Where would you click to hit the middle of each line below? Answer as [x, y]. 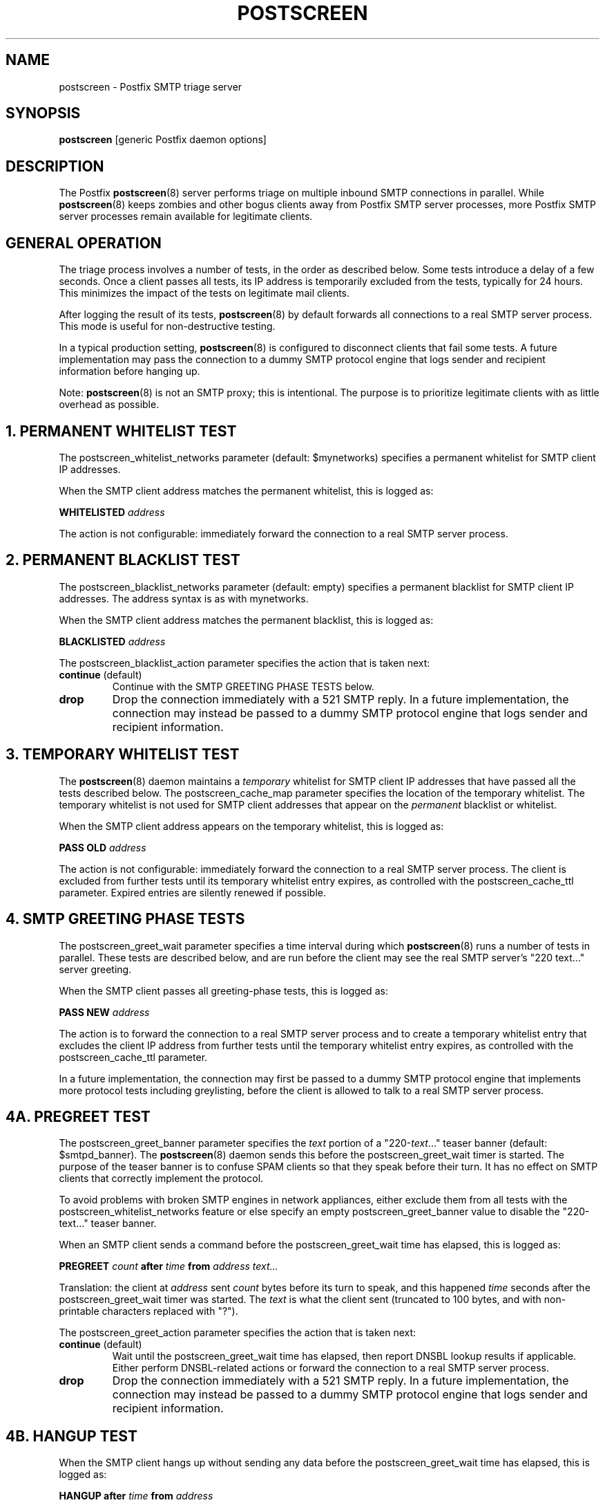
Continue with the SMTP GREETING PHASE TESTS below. [243, 686]
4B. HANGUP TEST [71, 1436]
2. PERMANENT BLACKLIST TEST [123, 560]
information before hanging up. [129, 371]
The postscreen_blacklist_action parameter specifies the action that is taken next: [244, 663]
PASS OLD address [103, 847]
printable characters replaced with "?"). [148, 1311]
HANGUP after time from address [136, 1496]
